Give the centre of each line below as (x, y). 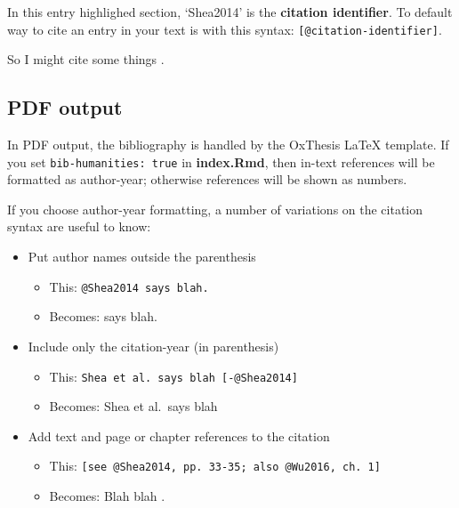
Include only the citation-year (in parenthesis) (153, 346)
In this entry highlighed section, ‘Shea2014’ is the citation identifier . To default (230, 12)
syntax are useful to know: (79, 226)
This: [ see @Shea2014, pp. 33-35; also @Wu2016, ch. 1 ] (215, 466)
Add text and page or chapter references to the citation (179, 435)
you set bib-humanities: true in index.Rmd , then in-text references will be (221, 161)
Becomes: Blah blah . (107, 496)
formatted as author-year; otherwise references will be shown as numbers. (207, 179)
